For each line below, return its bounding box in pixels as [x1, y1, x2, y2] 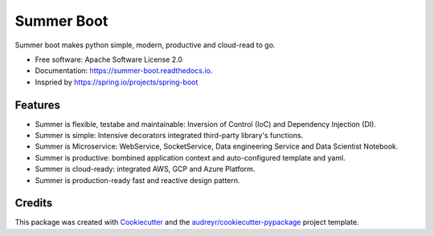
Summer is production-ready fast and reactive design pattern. [35, 175, 240, 185]
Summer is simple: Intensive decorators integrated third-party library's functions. [35, 131, 304, 140]
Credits [14, 197, 53, 210]
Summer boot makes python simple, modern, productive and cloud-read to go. [14, 40, 276, 50]
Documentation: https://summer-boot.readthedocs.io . [35, 66, 213, 75]
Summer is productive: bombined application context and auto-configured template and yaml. [35, 153, 346, 162]
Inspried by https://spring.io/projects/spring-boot [35, 77, 199, 87]
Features [14, 98, 60, 112]
